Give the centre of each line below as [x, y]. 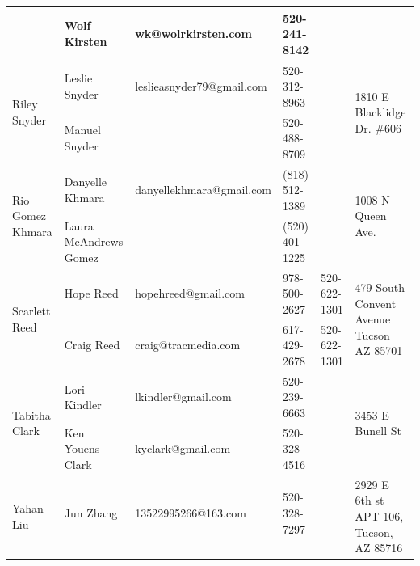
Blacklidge [380, 112]
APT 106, [379, 515]
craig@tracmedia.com [188, 345]
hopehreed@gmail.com [190, 293]
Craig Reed [92, 345]
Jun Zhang [91, 512]
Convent [376, 303]
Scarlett [31, 311]
